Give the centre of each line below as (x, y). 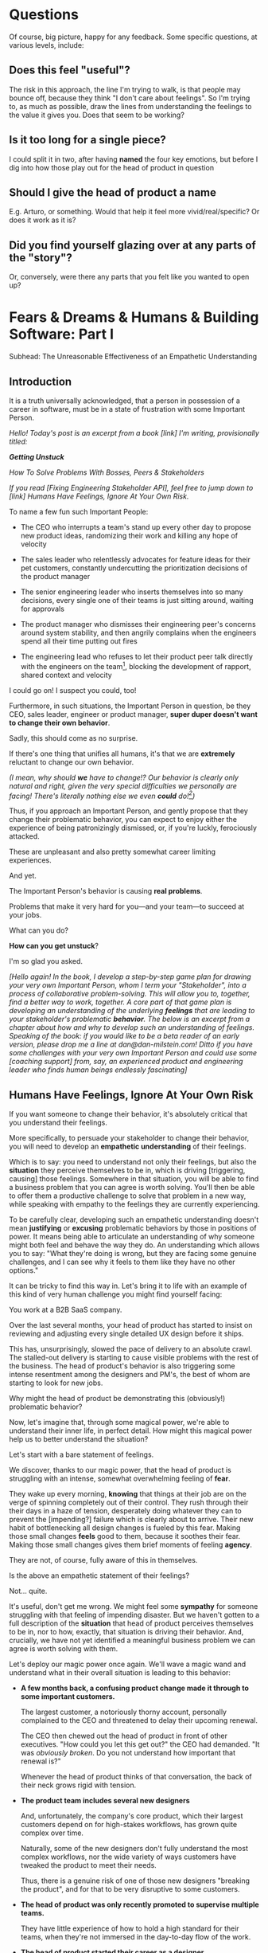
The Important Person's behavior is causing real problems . (106, 891)
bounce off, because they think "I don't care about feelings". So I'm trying (130, 98)
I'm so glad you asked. (46, 961)
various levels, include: (47, 45)
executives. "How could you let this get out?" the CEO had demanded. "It (140, 1744)
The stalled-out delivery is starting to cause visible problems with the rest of (134, 1358)
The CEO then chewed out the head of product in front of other (124, 1736)
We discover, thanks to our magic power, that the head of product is (120, 1470)
